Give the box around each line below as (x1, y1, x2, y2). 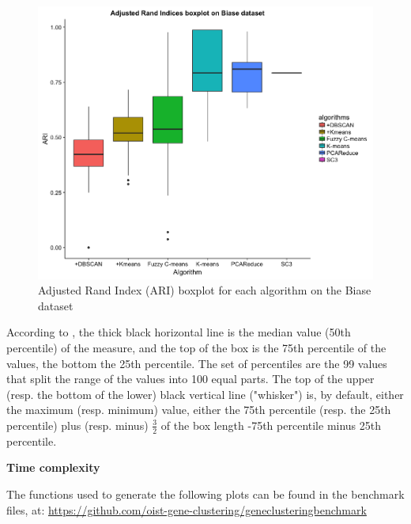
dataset (38, 297, 74, 313)
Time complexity (6, 459, 100, 476)
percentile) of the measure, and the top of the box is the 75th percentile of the (6, 339, 386, 355)
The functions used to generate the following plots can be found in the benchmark (6, 485, 405, 502)
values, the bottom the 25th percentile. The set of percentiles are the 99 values (6, 355, 387, 371)
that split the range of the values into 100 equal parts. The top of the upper (6, 370, 375, 387)
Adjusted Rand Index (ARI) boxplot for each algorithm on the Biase (38, 282, 371, 298)
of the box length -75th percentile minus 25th (160, 416, 382, 433)
